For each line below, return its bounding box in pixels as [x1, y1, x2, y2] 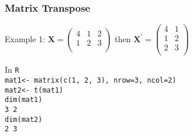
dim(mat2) [5, 115, 43, 124]
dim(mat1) [5, 96, 43, 104]
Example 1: [5, 32, 46, 45]
